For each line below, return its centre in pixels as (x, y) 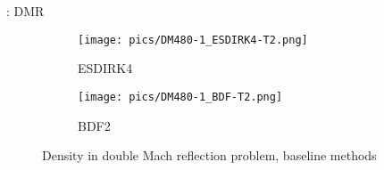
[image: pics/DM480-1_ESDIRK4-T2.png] (193, 40)
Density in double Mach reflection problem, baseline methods (209, 155)
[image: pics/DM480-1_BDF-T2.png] (180, 97)
